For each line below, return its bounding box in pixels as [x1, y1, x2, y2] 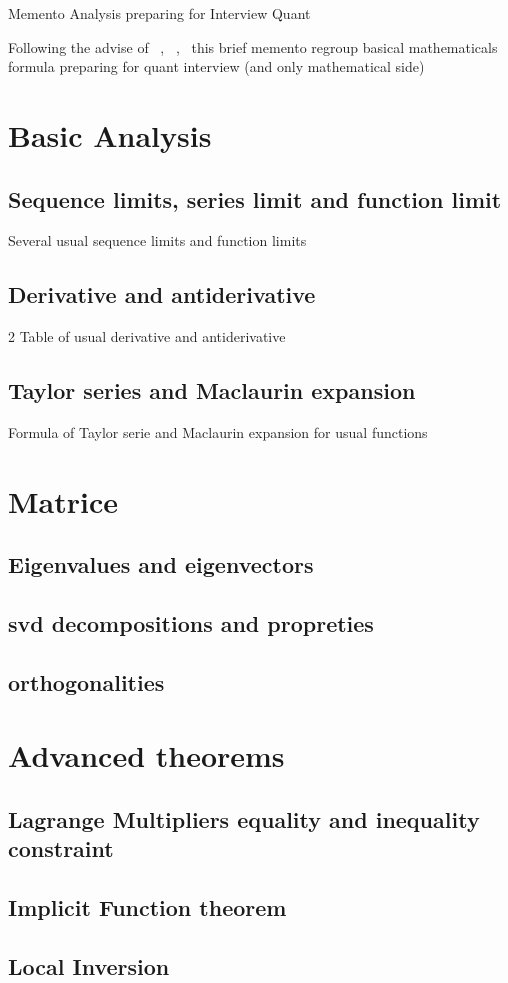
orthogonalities [8, 666, 165, 697]
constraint [8, 833, 114, 864]
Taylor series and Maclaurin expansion [8, 375, 416, 406]
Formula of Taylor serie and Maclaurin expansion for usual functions [8, 421, 428, 442]
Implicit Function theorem [8, 892, 287, 923]
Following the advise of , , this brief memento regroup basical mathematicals [8, 36, 498, 57]
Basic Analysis [8, 114, 212, 155]
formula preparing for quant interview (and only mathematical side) [8, 56, 425, 77]
